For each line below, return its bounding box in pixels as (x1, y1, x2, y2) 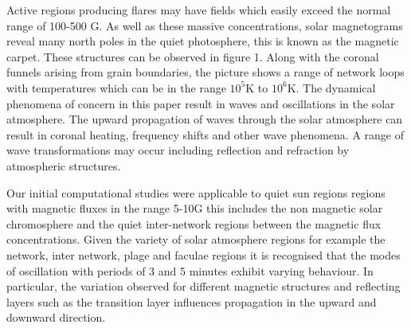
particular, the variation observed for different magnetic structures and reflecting (6, 278, 401, 295)
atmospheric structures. (6, 157, 121, 174)
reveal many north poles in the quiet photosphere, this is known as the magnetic (6, 33, 399, 49)
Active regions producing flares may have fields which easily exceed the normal (6, 2, 391, 18)
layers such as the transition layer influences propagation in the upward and (6, 293, 377, 310)
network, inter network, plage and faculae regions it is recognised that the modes (6, 246, 401, 263)
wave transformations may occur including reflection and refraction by (6, 142, 350, 158)
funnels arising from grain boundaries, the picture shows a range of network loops (6, 64, 405, 80)
